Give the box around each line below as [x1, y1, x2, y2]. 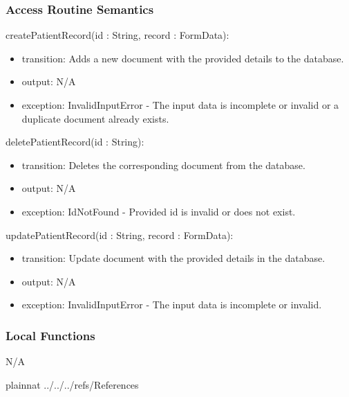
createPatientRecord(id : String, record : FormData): [6, 28, 229, 42]
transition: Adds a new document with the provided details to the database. [21, 51, 344, 65]
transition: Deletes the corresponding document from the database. [21, 157, 305, 172]
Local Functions [6, 326, 95, 344]
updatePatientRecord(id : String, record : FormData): [6, 227, 234, 242]
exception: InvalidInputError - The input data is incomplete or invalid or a [21, 98, 339, 112]
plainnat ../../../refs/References [6, 377, 139, 391]
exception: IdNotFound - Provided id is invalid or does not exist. [21, 204, 296, 218]
